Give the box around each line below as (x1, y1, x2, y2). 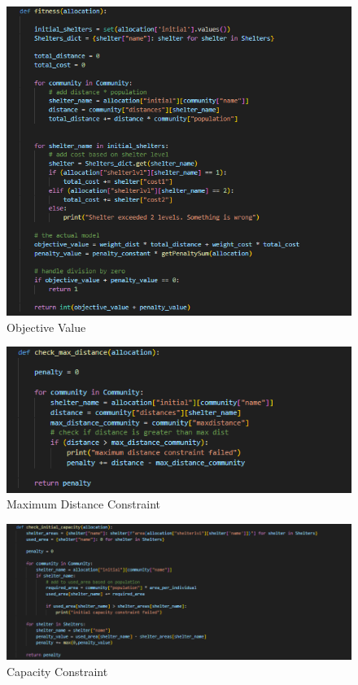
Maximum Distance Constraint (7, 495, 160, 513)
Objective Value (7, 318, 86, 335)
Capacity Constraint (7, 662, 108, 679)
